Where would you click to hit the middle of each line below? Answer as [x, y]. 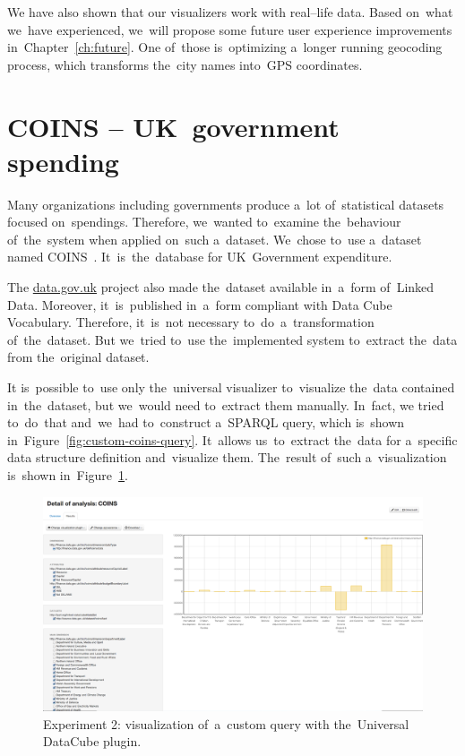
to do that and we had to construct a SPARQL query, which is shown [206, 422]
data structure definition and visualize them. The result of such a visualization [227, 457]
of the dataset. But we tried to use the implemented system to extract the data [232, 339]
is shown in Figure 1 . [68, 475]
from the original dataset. [78, 357]
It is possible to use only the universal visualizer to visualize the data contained [231, 387]
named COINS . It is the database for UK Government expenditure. [200, 257]
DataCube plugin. [92, 741]
